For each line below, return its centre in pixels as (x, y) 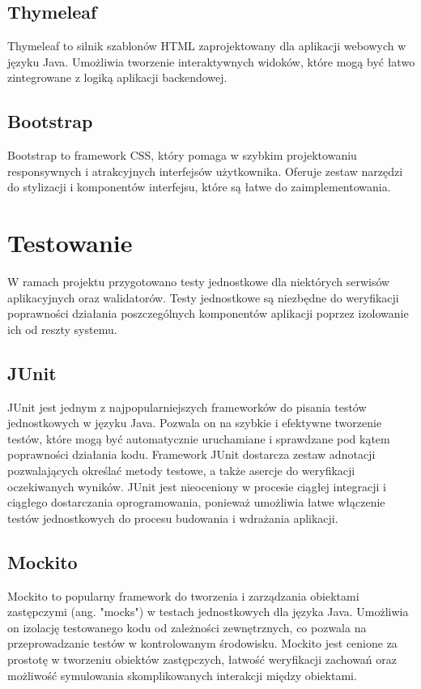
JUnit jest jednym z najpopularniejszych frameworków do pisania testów (187, 407)
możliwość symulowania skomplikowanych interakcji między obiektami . (182, 675)
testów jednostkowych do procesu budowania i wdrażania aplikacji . (173, 518)
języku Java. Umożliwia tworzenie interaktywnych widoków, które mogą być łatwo (211, 61)
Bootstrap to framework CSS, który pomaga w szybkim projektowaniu (182, 155)
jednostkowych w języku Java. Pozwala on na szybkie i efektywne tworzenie (195, 423)
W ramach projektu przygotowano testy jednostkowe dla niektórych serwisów (199, 282)
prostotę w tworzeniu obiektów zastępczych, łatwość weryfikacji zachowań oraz (202, 659)
